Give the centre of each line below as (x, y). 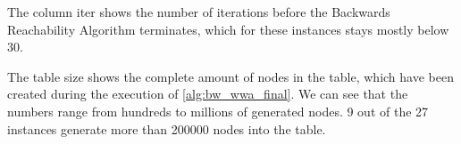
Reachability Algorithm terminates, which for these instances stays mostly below (228, 29)
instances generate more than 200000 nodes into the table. (167, 128)
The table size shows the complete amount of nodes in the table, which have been (230, 76)
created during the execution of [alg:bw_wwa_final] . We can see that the (208, 94)
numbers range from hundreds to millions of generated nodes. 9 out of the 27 (218, 111)
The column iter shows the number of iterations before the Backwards (199, 12)
